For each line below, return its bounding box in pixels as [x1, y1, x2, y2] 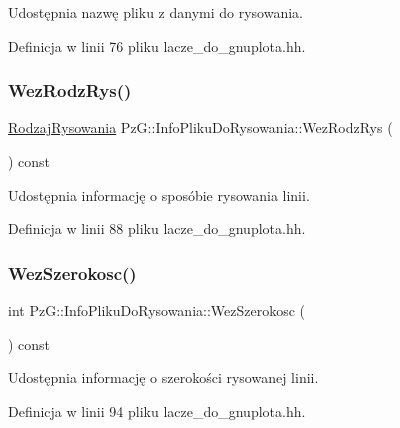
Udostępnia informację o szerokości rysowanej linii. [8, 367, 319, 388]
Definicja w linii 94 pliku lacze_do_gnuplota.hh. [8, 400, 306, 421]
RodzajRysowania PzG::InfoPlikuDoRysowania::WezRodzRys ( [8, 117, 393, 138]
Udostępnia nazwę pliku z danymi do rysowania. [8, 2, 303, 22]
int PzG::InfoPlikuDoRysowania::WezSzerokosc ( [8, 300, 306, 320]
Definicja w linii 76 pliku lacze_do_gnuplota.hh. [8, 35, 306, 56]
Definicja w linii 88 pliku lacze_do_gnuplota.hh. [8, 218, 306, 239]
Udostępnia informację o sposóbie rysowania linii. [8, 184, 310, 205]
